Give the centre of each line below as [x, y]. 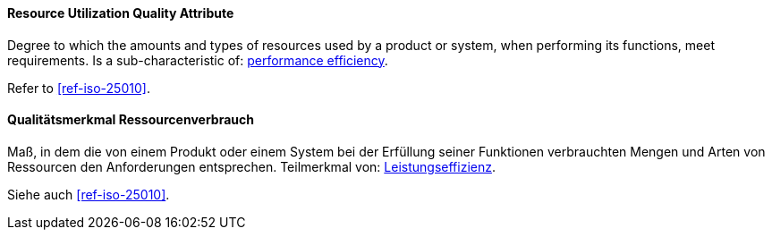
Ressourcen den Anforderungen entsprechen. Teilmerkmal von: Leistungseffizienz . [251, 166]
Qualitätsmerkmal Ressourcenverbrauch [131, 120]
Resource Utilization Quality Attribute [121, 13]
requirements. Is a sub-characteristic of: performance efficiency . [198, 60]
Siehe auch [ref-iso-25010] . [89, 194]
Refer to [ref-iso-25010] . [79, 88]
